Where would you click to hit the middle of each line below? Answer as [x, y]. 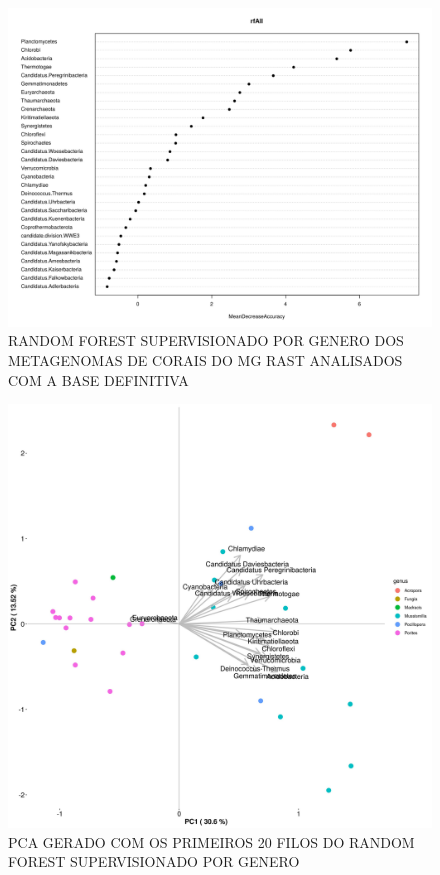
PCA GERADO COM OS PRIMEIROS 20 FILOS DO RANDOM [211, 841]
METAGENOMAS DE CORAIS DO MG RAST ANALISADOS [205, 360]
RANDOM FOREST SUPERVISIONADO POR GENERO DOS [206, 340]
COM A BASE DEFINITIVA [98, 379]
